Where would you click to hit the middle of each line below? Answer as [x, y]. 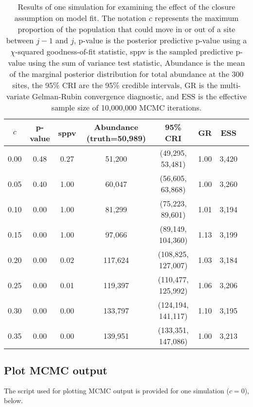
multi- [230, 85]
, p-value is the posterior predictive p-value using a [160, 40]
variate [18, 96]
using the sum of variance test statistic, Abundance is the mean [136, 63]
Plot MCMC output [56, 370]
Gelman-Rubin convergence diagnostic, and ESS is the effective [139, 96]
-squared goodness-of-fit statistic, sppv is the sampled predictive [124, 51]
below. [13, 400]
